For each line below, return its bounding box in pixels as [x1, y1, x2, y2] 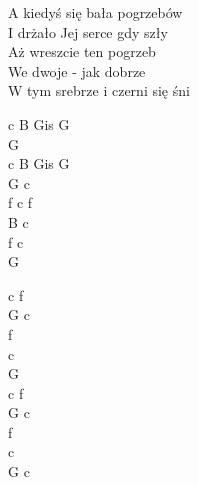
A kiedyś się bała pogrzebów [8, 2, 183, 22]
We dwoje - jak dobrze [8, 60, 146, 81]
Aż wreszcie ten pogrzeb [8, 41, 156, 62]
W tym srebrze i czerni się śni [8, 80, 190, 101]
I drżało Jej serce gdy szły [8, 21, 168, 42]
